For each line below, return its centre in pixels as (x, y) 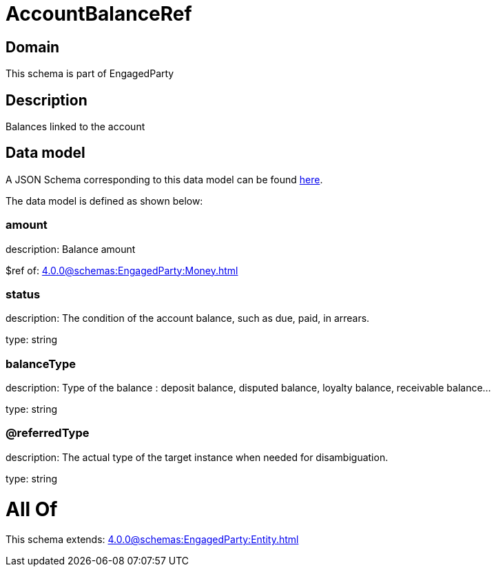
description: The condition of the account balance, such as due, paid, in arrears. (188, 318)
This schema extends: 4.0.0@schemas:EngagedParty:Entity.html (152, 540)
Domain (33, 47)
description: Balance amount (71, 249)
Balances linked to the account (75, 127)
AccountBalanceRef (99, 14)
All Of (32, 509)
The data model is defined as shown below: (104, 201)
